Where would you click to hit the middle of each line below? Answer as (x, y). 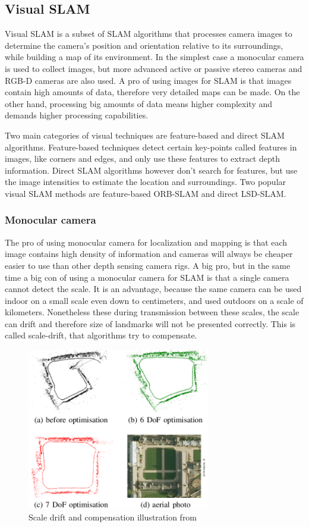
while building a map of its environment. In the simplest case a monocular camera (154, 57)
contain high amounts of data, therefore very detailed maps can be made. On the (152, 92)
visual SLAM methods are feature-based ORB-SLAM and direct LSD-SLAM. (146, 193)
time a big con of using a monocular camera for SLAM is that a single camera (147, 277)
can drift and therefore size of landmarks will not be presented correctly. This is (150, 323)
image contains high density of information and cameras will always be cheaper (149, 254)
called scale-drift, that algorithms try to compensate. (101, 335)
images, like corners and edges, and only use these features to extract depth (142, 159)
